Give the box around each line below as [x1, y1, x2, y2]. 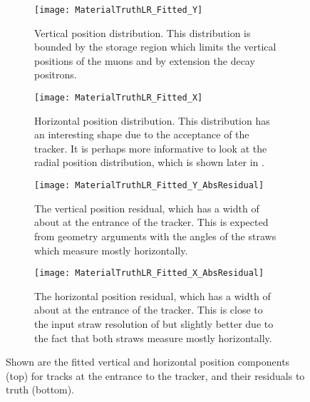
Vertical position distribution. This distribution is [34, 25, 251, 40]
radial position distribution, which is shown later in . [34, 155, 264, 170]
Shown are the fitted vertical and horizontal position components [6, 354, 290, 369]
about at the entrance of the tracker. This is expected [34, 215, 269, 230]
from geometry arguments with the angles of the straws [34, 228, 277, 243]
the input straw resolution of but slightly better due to [34, 316, 274, 331]
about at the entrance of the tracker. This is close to [34, 302, 263, 317]
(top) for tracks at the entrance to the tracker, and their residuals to [6, 368, 305, 383]
